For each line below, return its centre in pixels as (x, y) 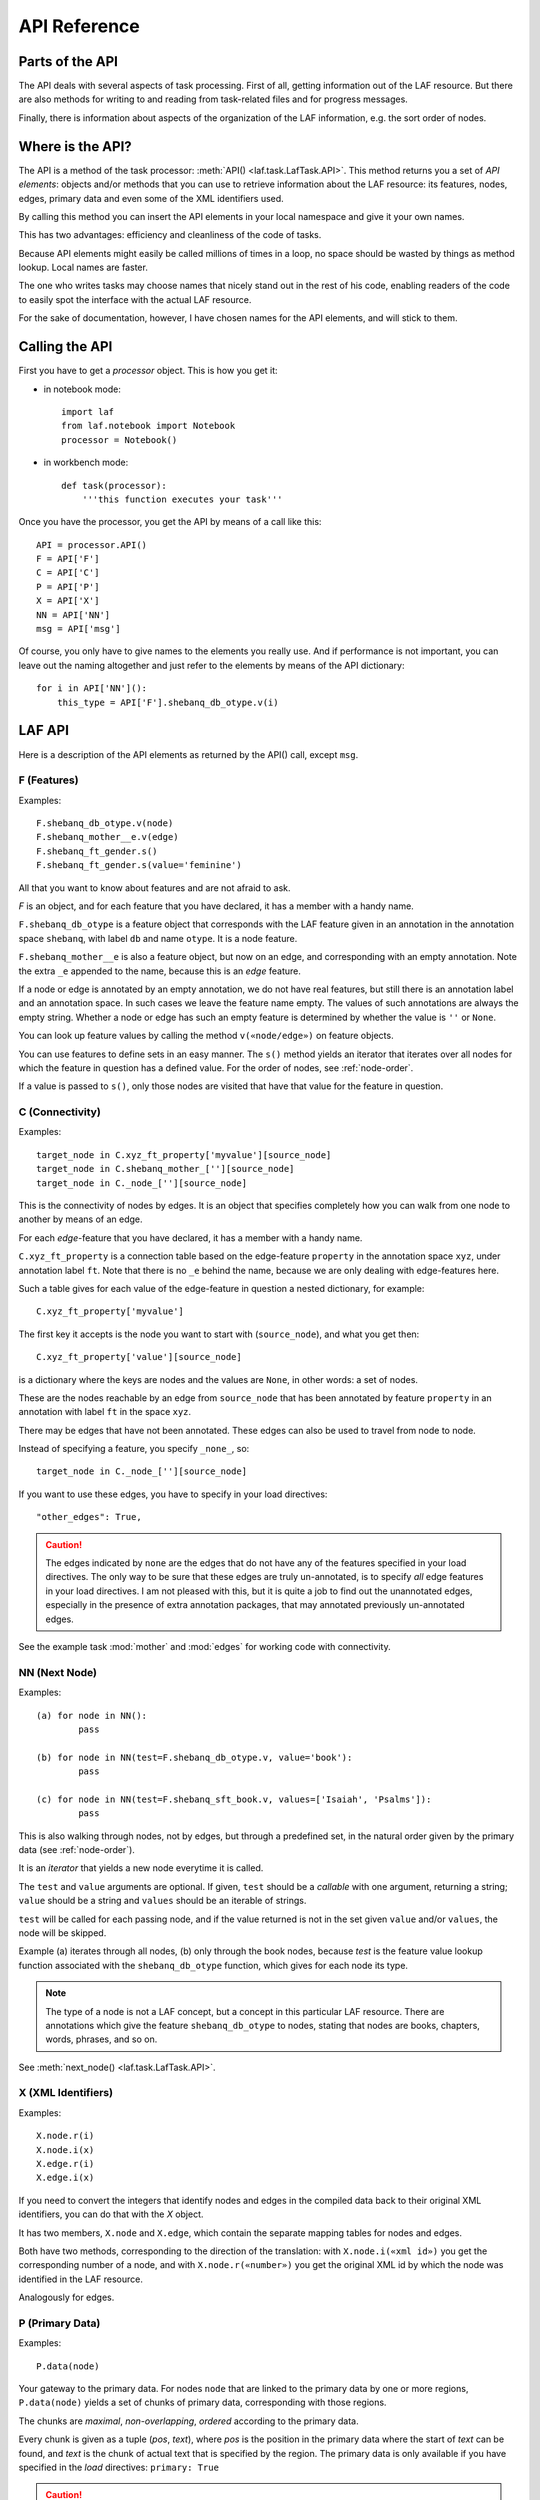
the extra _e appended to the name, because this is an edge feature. (160, 971)
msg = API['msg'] (78, 629)
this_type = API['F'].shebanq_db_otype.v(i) (167, 702)
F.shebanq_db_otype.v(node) (105, 823)
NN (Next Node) (57, 1672)
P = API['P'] (68, 586)
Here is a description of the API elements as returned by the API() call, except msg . (188, 754)
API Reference (79, 26)
